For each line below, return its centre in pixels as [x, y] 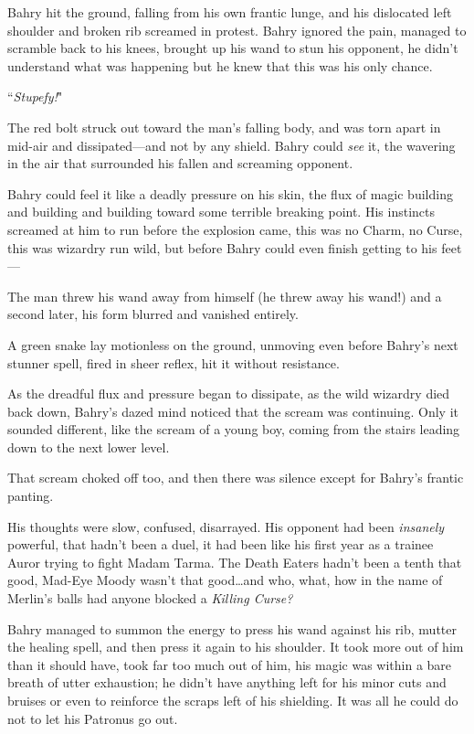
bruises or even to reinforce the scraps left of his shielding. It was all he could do [233, 700]
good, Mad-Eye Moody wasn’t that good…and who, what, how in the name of [225, 580]
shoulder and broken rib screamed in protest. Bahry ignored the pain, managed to [237, 30]
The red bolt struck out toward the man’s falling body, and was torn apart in [224, 127]
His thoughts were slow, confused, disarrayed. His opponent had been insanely [226, 526]
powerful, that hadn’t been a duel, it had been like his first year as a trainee [221, 544]
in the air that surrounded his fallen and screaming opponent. [180, 163]
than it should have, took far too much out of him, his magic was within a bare [230, 664]
